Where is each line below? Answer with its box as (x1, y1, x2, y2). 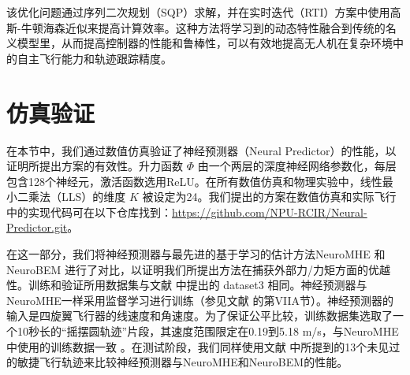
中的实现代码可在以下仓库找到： (6, 203, 172, 220)
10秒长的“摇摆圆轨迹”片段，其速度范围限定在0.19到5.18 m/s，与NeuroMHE (17, 323, 399, 340)
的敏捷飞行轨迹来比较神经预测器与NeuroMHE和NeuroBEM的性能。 (6, 354, 348, 370)
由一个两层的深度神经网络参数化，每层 (197, 158, 397, 174)
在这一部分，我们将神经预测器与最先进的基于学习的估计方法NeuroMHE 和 (6, 246, 386, 262)
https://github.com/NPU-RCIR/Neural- (172, 203, 367, 220)
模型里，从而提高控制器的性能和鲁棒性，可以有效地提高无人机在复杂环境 (17, 35, 393, 51)
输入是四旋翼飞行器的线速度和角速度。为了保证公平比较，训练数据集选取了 (6, 307, 393, 324)
